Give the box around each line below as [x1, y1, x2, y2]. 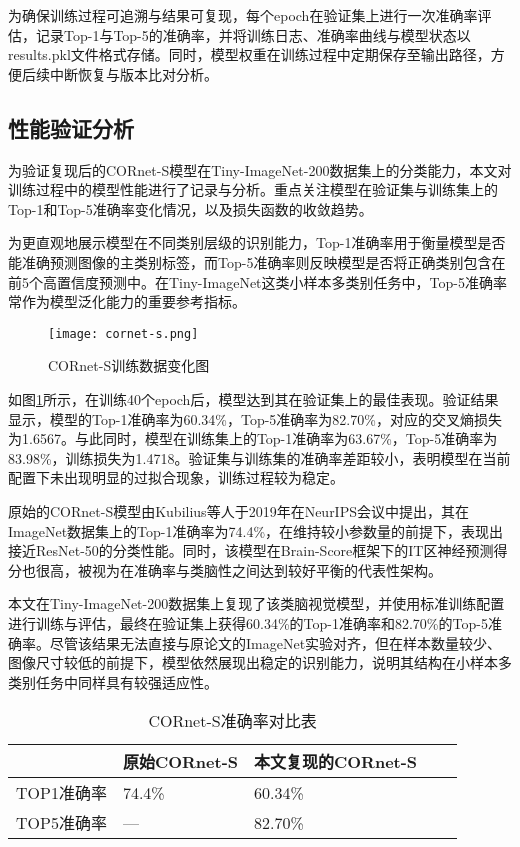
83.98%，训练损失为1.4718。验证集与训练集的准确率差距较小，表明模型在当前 [8, 447, 511, 468]
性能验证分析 [8, 112, 134, 143]
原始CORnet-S [122, 750, 238, 774]
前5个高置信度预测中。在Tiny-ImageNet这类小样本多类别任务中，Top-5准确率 [8, 271, 507, 292]
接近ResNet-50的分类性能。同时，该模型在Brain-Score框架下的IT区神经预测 [8, 540, 494, 561]
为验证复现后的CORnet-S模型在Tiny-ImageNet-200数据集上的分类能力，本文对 [8, 159, 512, 180]
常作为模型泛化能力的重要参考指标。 [8, 291, 246, 312]
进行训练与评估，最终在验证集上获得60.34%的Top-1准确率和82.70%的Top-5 [8, 612, 488, 633]
